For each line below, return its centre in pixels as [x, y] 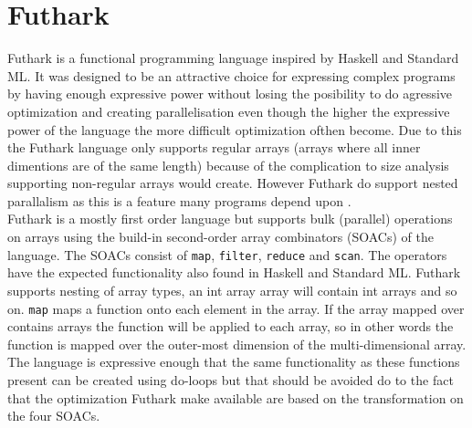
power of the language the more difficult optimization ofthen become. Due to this [235, 129]
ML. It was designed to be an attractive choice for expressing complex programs [231, 75]
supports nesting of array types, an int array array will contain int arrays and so [232, 290]
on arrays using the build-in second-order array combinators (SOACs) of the [220, 237]
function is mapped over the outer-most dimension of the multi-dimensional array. [237, 344]
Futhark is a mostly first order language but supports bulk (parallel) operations [230, 219]
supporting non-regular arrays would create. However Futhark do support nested [233, 183]
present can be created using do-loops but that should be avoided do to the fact [231, 379]
